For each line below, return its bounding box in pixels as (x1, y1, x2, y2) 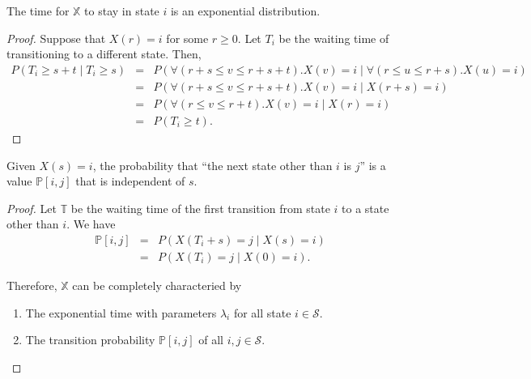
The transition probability (25, 331, 155, 348)
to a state (342, 199, 389, 216)
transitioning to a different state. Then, (6, 45, 202, 62)
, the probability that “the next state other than (92, 156, 333, 173)
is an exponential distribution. (170, 2, 321, 19)
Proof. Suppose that (6, 29, 106, 46)
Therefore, (6, 276, 57, 293)
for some (166, 29, 209, 46)
